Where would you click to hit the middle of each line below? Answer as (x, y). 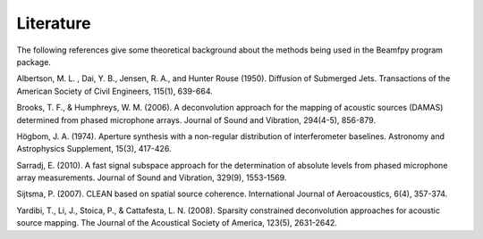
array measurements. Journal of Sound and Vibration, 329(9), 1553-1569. (152, 177)
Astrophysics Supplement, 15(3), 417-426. (94, 149)
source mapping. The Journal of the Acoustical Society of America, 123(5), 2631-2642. (177, 223)
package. (34, 62)
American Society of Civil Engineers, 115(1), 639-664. (115, 91)
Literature (54, 23)
